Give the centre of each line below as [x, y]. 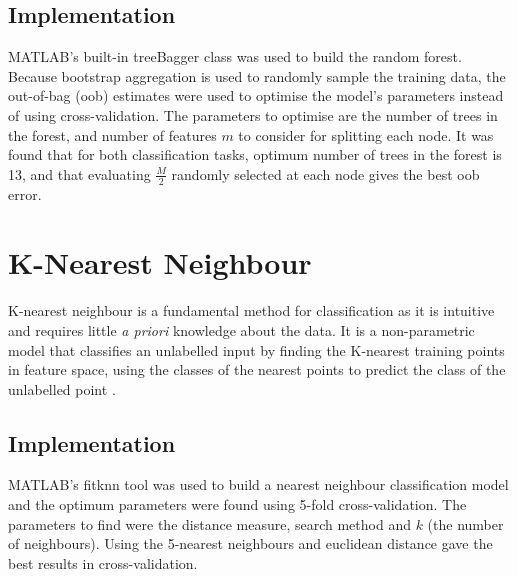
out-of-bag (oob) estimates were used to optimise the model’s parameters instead [256, 95]
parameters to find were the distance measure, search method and [209, 523]
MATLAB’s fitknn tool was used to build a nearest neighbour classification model [258, 484]
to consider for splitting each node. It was [366, 134]
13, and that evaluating [79, 173]
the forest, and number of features [112, 134]
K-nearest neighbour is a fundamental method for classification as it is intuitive [251, 310]
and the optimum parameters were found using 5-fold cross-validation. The [237, 504]
